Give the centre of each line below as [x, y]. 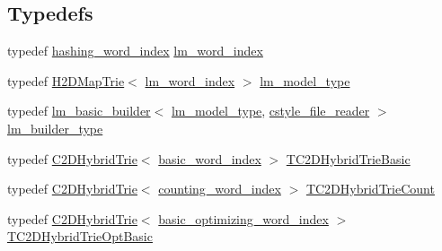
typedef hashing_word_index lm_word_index [135, 51]
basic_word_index [210, 158]
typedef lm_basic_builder [79, 111]
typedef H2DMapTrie [66, 80]
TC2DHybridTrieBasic [348, 158]
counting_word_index [220, 189]
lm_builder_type [55, 128]
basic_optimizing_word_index [243, 218]
